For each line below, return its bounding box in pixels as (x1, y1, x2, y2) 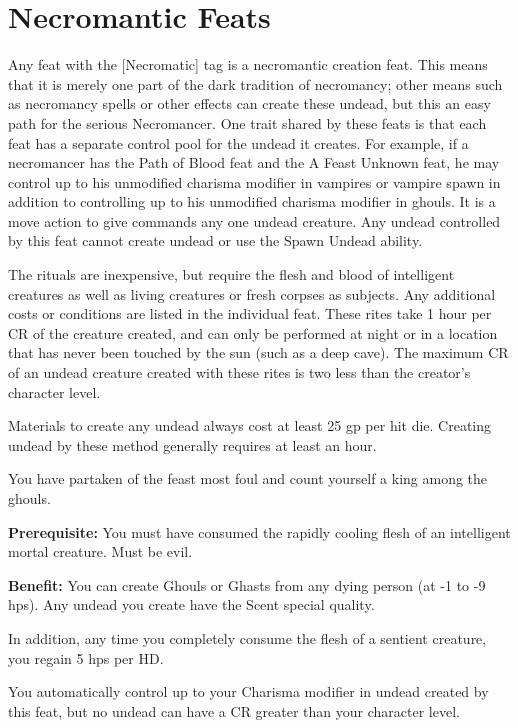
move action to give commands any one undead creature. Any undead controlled (8, 210, 501, 231)
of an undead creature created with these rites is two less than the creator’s (8, 362, 471, 383)
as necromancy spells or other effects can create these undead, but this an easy (8, 93, 491, 114)
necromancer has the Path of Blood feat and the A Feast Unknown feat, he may (8, 152, 500, 173)
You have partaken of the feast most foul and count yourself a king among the (8, 468, 488, 489)
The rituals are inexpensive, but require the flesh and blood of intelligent (8, 264, 455, 285)
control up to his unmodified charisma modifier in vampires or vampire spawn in (8, 171, 501, 192)
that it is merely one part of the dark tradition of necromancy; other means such (8, 73, 503, 94)
